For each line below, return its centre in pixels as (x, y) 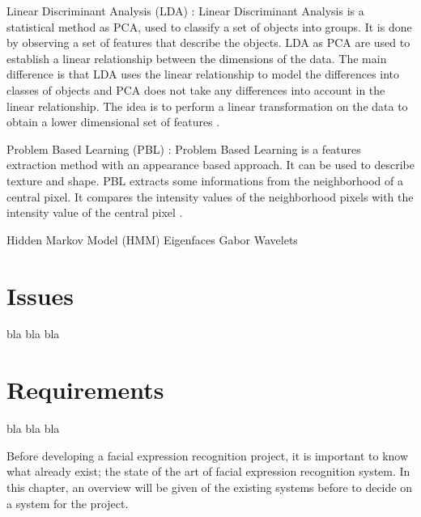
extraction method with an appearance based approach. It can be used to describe (210, 165)
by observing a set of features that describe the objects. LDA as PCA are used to (208, 42)
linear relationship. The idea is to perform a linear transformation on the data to (207, 106)
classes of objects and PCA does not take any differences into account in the (196, 89)
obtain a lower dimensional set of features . (113, 122)
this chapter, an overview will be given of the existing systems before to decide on (209, 487)
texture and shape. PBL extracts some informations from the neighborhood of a (205, 180)
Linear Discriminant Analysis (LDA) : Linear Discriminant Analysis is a (185, 11)
